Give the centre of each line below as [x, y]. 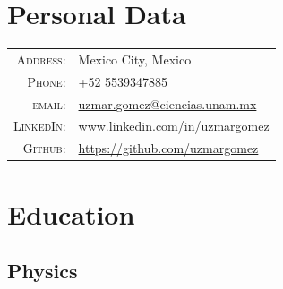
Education [71, 213]
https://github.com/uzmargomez [168, 148]
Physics [43, 271]
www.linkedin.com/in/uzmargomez [174, 126]
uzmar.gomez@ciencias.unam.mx [167, 103]
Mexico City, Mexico [135, 59]
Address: [41, 59]
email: [49, 103]
